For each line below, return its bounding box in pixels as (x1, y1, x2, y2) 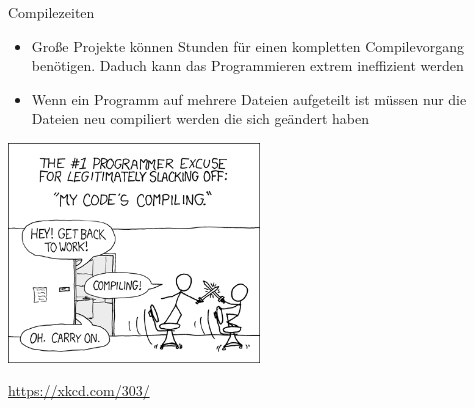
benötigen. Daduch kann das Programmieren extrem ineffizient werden (31, 55, 464, 76)
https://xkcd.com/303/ (8, 380, 150, 401)
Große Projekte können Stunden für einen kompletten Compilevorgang (31, 35, 464, 56)
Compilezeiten (8, 2, 95, 22)
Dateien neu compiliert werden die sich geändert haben (31, 108, 369, 129)
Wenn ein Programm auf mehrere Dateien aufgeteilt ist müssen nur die (31, 88, 467, 109)
